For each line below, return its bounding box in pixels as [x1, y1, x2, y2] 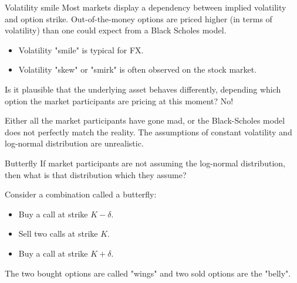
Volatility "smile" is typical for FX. [18, 43, 144, 56]
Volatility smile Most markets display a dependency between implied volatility [5, 1, 286, 13]
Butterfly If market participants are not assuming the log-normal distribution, [5, 156, 285, 169]
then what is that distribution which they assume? [5, 168, 187, 180]
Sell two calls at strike [18, 227, 98, 240]
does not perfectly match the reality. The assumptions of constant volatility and [5, 125, 292, 138]
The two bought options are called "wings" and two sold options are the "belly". [5, 267, 291, 279]
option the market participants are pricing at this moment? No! [5, 94, 234, 107]
